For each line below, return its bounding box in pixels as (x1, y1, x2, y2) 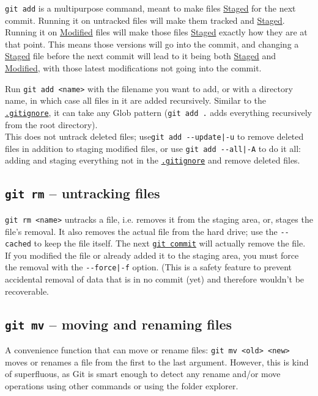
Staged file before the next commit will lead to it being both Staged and (5, 49, 276, 62)
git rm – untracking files (5, 184, 160, 203)
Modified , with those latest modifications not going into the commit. (5, 62, 262, 74)
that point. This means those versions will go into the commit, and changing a (5, 37, 299, 50)
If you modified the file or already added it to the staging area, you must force (5, 248, 299, 261)
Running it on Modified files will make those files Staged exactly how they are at (5, 26, 308, 38)
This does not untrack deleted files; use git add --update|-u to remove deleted (5, 130, 304, 143)
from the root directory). (5, 118, 98, 131)
